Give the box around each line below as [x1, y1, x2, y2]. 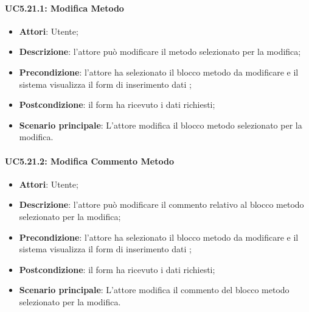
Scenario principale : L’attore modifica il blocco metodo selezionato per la [19, 118, 302, 131]
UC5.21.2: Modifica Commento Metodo [5, 154, 174, 167]
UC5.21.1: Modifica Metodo [5, 1, 124, 14]
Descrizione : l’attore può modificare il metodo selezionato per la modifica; [19, 45, 301, 58]
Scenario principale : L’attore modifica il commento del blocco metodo [19, 283, 290, 296]
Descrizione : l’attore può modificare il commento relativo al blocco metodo [19, 198, 304, 211]
